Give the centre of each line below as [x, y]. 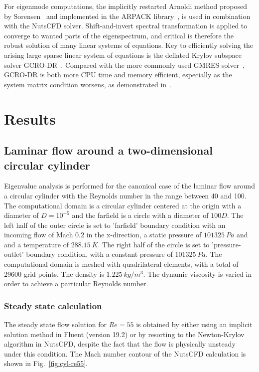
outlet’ [14, 254]
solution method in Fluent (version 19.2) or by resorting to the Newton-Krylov [124, 334]
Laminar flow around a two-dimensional [108, 150]
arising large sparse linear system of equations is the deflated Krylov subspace [123, 55]
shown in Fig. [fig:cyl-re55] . [46, 363]
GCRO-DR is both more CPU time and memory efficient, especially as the [118, 75]
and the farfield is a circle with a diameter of [140, 215]
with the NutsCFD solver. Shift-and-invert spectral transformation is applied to [126, 26]
